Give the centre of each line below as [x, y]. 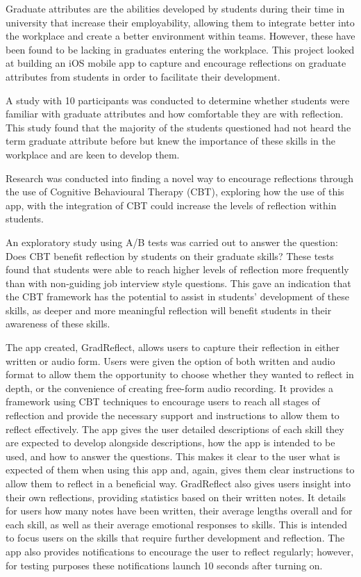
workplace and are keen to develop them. [93, 154]
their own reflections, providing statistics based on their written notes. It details [176, 497]
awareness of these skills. [58, 324]
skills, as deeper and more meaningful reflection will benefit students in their [169, 310]
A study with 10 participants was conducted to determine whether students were [178, 100]
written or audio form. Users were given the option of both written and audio [170, 360]
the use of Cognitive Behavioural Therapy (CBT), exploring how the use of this [175, 192]
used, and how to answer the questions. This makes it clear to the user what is [173, 456]
